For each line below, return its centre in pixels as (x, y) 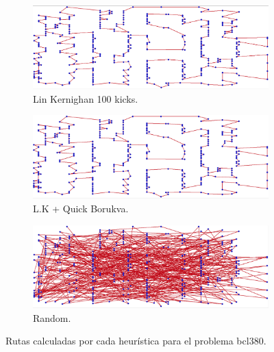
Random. (52, 317)
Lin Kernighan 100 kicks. (86, 98)
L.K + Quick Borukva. (81, 208)
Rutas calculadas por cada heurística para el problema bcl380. (136, 341)
